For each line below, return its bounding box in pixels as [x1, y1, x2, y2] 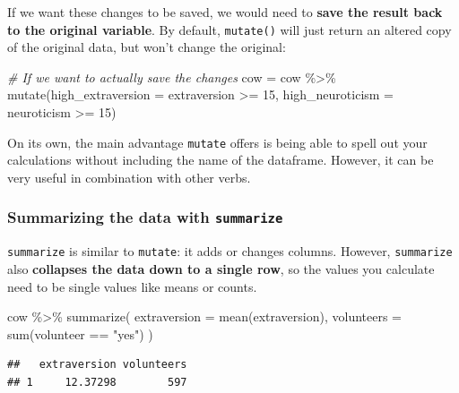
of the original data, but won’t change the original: [7, 38, 286, 56]
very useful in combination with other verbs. [7, 167, 251, 186]
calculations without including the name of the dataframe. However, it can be [7, 150, 434, 169]
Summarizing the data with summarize [7, 206, 283, 228]
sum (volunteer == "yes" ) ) [7, 324, 153, 343]
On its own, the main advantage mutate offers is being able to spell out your [7, 132, 428, 151]
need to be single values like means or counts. [7, 277, 257, 295]
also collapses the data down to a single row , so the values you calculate [7, 259, 435, 278]
